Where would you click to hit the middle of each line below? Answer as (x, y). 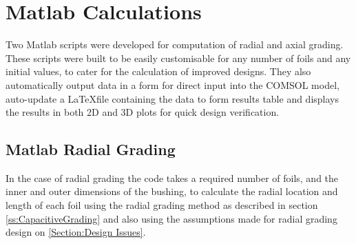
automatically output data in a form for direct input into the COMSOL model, (172, 84)
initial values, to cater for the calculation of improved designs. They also (158, 71)
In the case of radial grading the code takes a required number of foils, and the (172, 177)
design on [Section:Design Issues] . (76, 232)
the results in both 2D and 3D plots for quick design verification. (143, 112)
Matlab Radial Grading (91, 149)
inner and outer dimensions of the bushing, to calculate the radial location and (172, 191)
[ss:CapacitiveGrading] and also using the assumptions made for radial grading (171, 218)
